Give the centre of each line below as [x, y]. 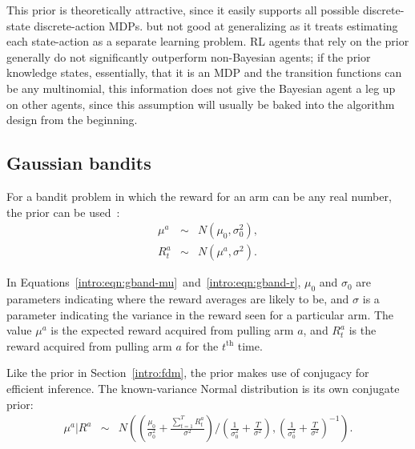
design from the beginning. [72, 120]
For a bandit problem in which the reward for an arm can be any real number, [199, 196]
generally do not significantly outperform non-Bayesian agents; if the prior [189, 56]
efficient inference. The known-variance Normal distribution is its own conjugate [203, 388]
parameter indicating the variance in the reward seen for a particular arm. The [200, 314]
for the [202, 345]
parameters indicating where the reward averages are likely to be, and [178, 299]
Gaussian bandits [79, 163]
